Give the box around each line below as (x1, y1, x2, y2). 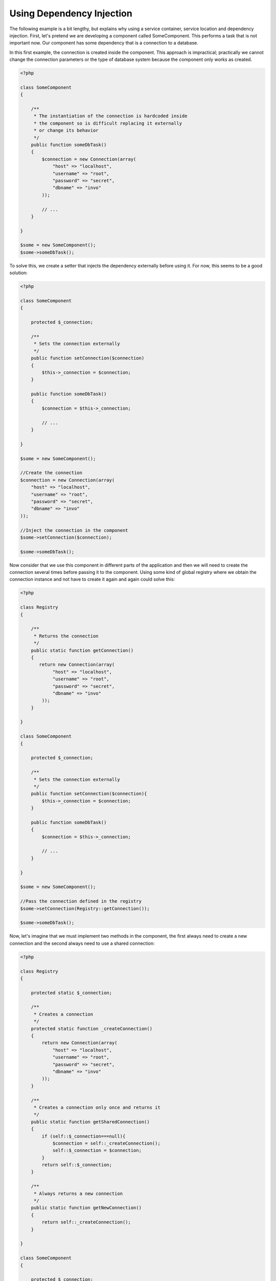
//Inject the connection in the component (20, 527, 128, 533)
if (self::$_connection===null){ (41, 1133, 126, 1139)
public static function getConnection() (31, 647, 134, 653)
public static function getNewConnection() (31, 1205, 142, 1211)
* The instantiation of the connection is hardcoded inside (33, 113, 188, 119)
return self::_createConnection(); (41, 1220, 131, 1225)
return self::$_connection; (41, 1162, 112, 1168)
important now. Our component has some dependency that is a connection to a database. (9, 40, 199, 46)
